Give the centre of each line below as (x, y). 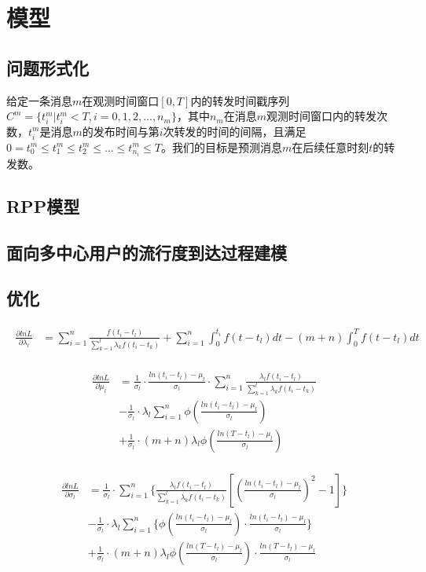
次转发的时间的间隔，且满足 (235, 131)
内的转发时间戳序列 (240, 100)
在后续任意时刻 (331, 147)
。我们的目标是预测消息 (221, 147)
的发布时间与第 (121, 131)
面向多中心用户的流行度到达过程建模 (147, 252)
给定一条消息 (39, 100)
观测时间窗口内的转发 (321, 116)
